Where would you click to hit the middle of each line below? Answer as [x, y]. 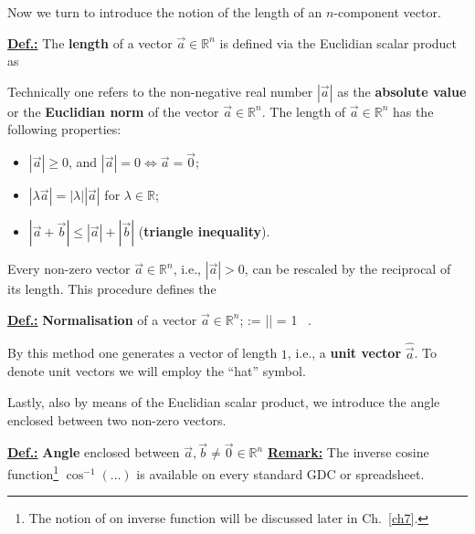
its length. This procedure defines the [112, 289]
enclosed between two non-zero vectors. [117, 419]
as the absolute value [402, 91]
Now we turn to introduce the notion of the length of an [165, 12]
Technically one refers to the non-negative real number [160, 91]
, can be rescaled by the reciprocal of [348, 269]
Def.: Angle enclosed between [94, 452]
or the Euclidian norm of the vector [113, 111]
